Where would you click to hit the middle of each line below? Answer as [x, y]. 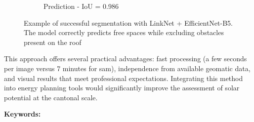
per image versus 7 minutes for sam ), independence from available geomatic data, [127, 68]
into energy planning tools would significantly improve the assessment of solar [122, 88]
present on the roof [53, 42]
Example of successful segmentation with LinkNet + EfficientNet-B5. [128, 22]
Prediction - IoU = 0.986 [81, 6]
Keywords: [22, 114]
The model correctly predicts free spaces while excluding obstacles [124, 32]
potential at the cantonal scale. [51, 97]
